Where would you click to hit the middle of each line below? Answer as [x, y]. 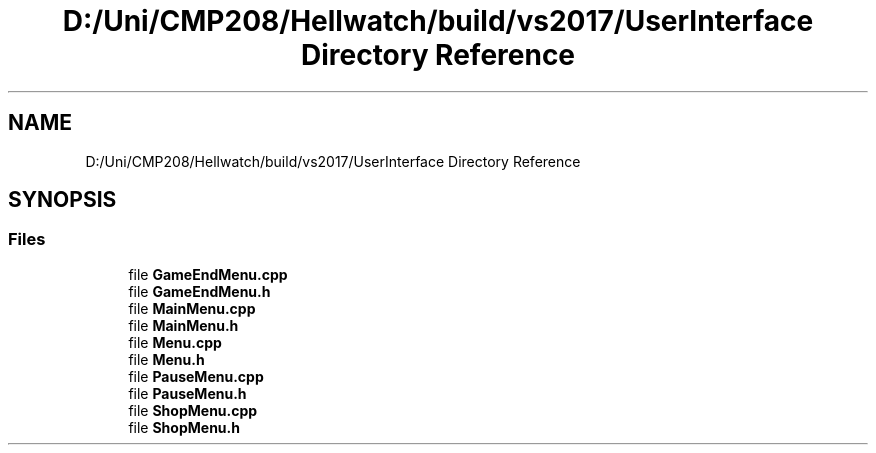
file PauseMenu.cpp [196, 376]
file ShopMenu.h [184, 427]
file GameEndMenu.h [199, 291]
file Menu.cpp [175, 342]
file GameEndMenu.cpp [208, 274]
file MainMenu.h [183, 325]
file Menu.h [166, 359]
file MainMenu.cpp [192, 308]
